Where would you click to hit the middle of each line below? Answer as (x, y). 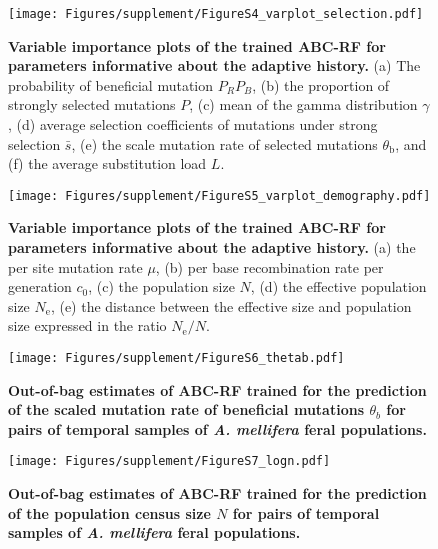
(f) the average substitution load (107, 163)
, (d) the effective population (338, 286)
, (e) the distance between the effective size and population (231, 305)
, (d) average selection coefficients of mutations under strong (193, 124)
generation (40, 286)
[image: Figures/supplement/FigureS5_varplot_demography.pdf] (219, 195)
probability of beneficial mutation (111, 84)
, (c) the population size (161, 286)
